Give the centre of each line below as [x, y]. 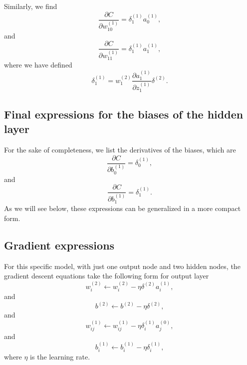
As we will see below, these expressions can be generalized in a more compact [123, 208]
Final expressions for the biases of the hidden [124, 114]
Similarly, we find [31, 6]
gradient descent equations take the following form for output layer [107, 276]
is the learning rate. [60, 356]
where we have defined [38, 65]
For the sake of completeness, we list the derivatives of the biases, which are [120, 149]
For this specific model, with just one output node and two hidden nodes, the [122, 266]
